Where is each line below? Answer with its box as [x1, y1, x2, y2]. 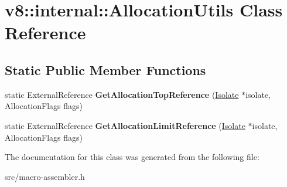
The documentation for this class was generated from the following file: [5, 151, 259, 163]
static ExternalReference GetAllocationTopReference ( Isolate [5, 88, 239, 100]
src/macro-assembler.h [5, 170, 85, 182]
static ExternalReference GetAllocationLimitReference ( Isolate [5, 119, 245, 131]
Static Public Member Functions [5, 60, 206, 79]
